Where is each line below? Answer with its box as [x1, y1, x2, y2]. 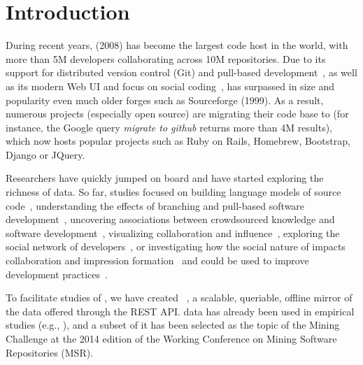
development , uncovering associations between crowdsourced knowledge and [6, 212, 335, 227]
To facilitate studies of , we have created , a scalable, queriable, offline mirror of [6, 290, 353, 305]
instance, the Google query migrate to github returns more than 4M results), [6, 120, 333, 134]
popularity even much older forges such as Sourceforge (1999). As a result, [6, 92, 324, 107]
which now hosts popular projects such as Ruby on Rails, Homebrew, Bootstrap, [6, 134, 350, 148]
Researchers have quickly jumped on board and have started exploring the [6, 171, 324, 185]
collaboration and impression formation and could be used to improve [6, 253, 309, 268]
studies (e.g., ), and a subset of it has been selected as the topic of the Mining [6, 317, 340, 332]
